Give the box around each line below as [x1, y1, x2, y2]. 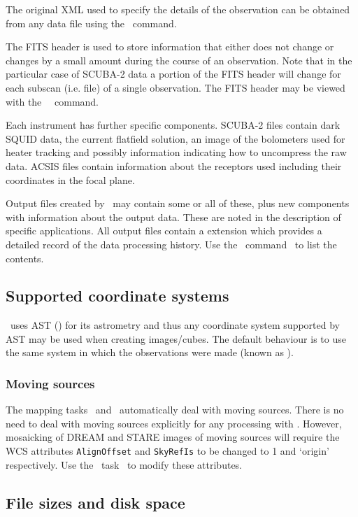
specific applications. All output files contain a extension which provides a [6, 223, 322, 238]
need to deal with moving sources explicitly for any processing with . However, [6, 416, 342, 430]
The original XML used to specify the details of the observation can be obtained [6, 2, 350, 16]
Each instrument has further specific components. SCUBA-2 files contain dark [6, 118, 341, 132]
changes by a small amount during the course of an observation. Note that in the [6, 52, 352, 67]
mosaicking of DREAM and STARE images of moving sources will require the [6, 430, 340, 444]
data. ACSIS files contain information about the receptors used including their [6, 158, 342, 173]
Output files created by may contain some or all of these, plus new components [6, 196, 350, 211]
